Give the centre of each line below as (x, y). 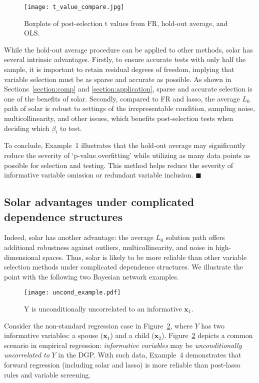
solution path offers (195, 237)
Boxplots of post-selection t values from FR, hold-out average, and (126, 23)
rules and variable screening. (47, 374)
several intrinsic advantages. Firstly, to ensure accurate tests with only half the (125, 59)
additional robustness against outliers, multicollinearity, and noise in (109, 247)
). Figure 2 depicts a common (207, 335)
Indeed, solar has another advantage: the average (79, 237)
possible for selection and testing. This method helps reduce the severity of (118, 165)
